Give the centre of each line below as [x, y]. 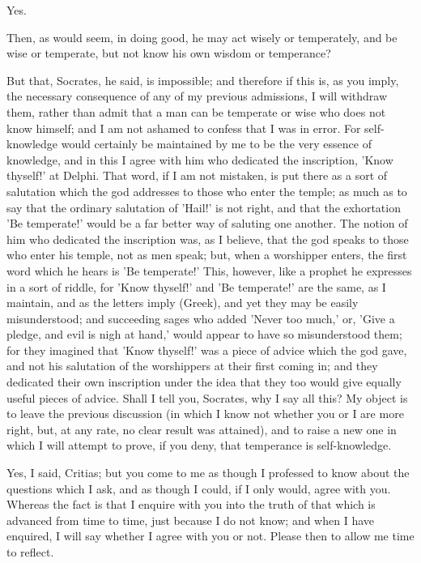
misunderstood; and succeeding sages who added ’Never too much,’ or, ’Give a [201, 318]
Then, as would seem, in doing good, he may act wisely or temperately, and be [202, 37]
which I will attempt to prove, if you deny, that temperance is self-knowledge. [199, 445]
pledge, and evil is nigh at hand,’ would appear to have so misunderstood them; [204, 334]
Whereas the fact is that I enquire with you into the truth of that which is [191, 504]
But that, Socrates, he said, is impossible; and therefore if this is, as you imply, [203, 80]
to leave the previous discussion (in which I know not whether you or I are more [205, 414]
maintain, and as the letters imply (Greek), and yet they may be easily [183, 303]
